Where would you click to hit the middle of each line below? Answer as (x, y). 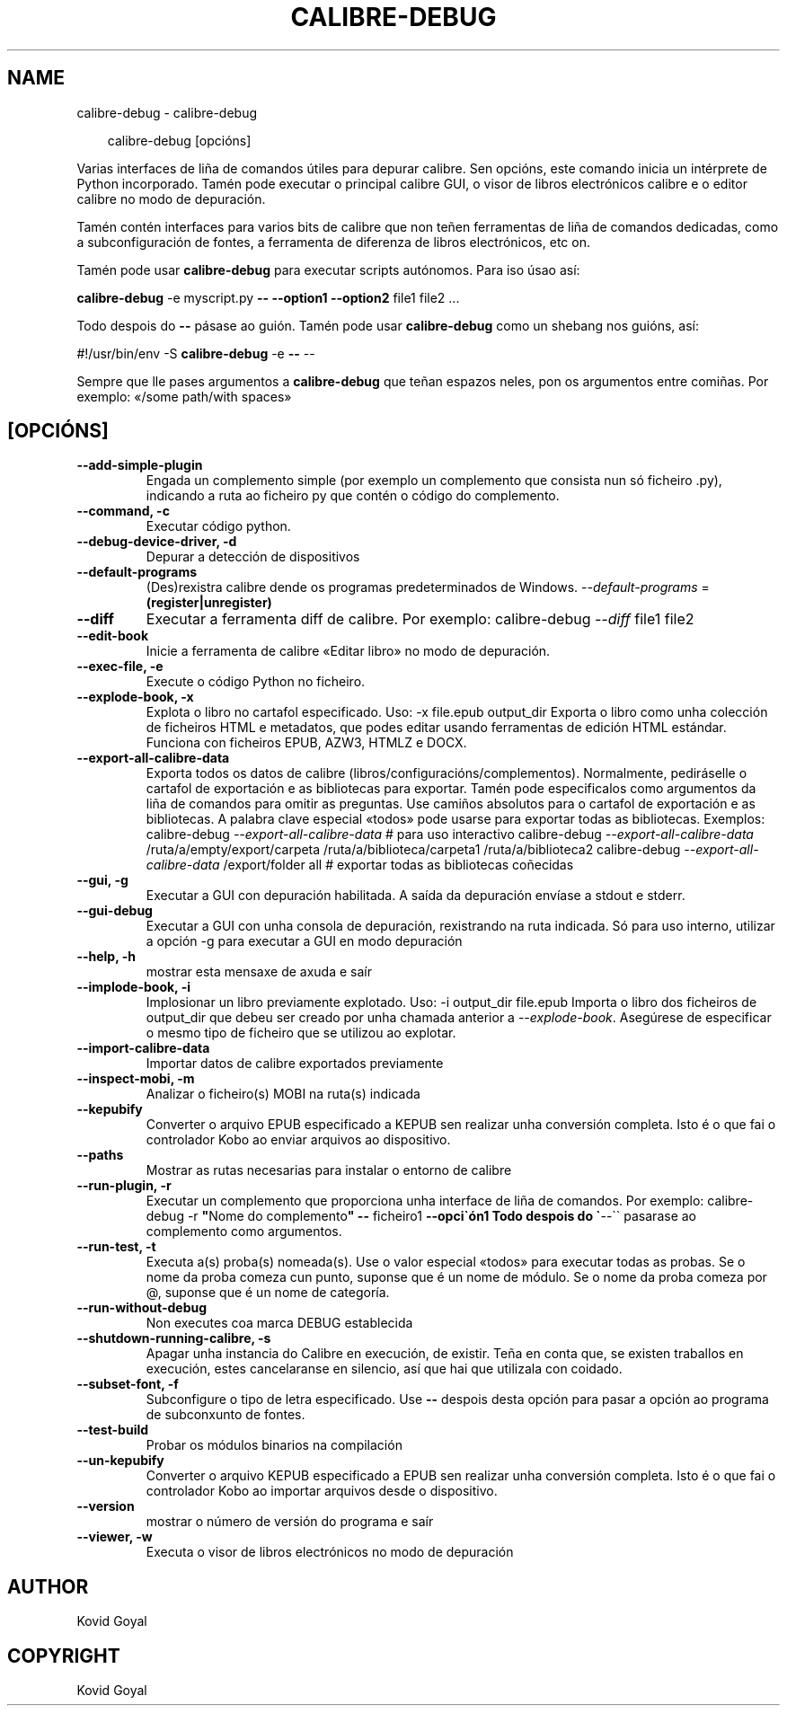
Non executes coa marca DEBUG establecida (279, 1323)
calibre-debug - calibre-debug (167, 112)
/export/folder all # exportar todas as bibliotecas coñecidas (398, 865)
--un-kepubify (120, 1461)
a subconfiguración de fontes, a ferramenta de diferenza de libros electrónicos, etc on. (333, 242)
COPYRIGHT (64, 1656)
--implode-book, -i (133, 987)
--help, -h (106, 957)
